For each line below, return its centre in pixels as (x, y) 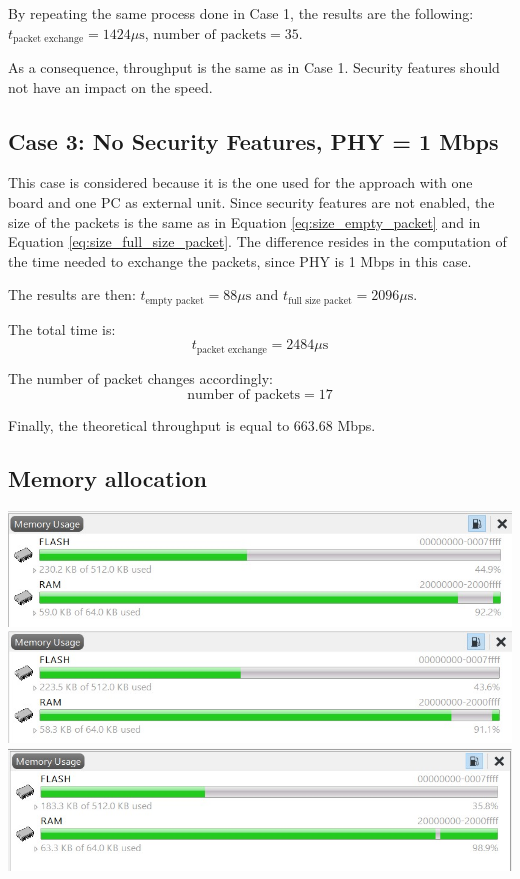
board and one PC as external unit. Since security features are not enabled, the (251, 202)
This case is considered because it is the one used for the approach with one (240, 182)
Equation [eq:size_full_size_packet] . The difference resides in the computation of (257, 241)
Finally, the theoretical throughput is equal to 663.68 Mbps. (192, 424)
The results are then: (72, 294)
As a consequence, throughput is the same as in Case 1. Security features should (254, 67)
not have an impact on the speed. (110, 86)
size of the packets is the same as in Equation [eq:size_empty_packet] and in (244, 221)
